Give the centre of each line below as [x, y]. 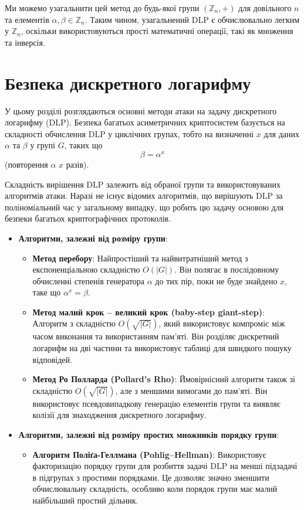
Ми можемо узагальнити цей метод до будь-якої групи [102, 8]
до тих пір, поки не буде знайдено [216, 280]
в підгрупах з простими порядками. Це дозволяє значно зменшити [151, 477]
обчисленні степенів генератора [89, 280]
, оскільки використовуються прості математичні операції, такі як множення [157, 31]
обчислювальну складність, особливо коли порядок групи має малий [155, 489]
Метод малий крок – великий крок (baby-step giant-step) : [148, 312]
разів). [77, 164]
